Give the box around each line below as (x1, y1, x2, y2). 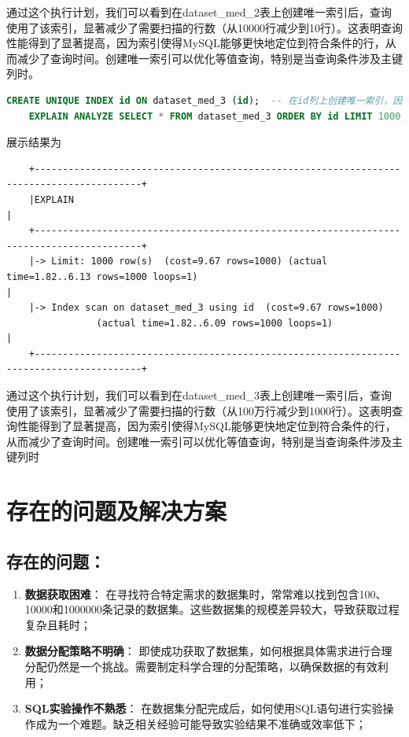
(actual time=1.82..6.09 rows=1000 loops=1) (96, 317, 333, 329)
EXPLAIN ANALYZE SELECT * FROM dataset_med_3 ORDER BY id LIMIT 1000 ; (28, 110, 407, 122)
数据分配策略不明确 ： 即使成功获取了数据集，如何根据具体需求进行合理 (24, 643, 392, 659)
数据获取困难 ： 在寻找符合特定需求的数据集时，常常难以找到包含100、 (24, 585, 387, 602)
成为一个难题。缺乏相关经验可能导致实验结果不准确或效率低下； (35, 715, 367, 731)
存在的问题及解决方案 (6, 495, 227, 527)
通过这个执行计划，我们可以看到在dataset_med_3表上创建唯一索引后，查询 (6, 387, 392, 404)
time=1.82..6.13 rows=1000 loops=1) (6, 271, 198, 282)
